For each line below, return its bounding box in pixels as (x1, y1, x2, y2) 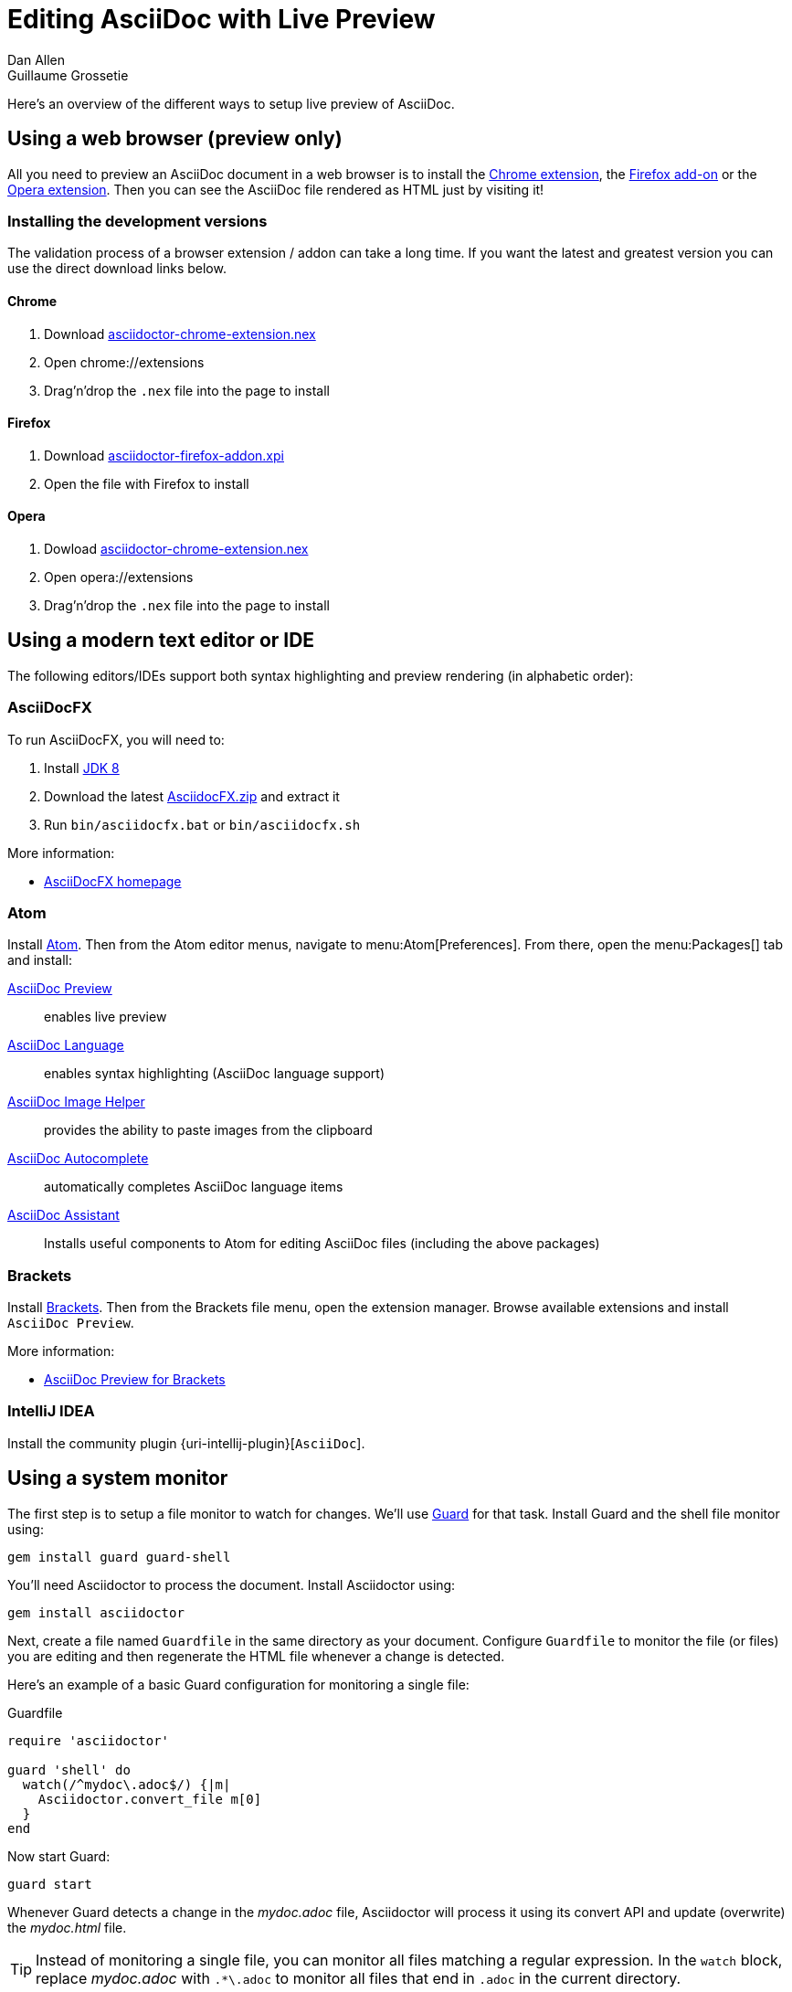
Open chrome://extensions (44, 354, 205, 370)
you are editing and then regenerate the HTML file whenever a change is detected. (7, 1648, 505, 1664)
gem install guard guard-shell (7, 1549, 231, 1564)
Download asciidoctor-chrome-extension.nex (44, 325, 316, 342)
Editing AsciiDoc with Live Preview (7, 4, 436, 35)
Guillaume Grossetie (7, 67, 129, 83)
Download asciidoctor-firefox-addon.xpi (44, 447, 284, 463)
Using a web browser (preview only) (7, 127, 343, 151)
